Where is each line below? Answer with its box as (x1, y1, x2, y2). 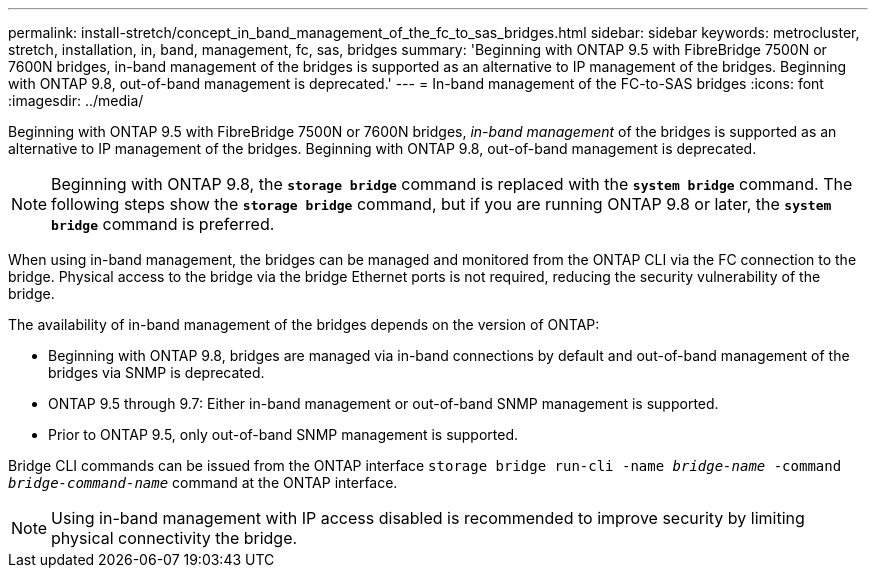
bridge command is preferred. (51, 214, 275, 234)
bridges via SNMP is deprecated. (48, 364, 265, 381)
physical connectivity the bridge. (51, 528, 298, 548)
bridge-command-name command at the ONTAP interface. (8, 474, 398, 491)
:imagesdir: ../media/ (8, 92, 144, 109)
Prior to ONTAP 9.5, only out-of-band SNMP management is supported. (48, 426, 519, 443)
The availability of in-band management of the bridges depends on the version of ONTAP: (8, 316, 600, 333)
